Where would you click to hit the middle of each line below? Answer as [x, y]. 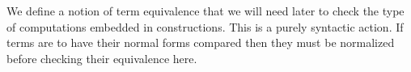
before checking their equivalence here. [102, 58]
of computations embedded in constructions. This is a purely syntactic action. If [205, 26]
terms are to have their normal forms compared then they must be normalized [201, 42]
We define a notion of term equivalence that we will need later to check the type [205, 11]
